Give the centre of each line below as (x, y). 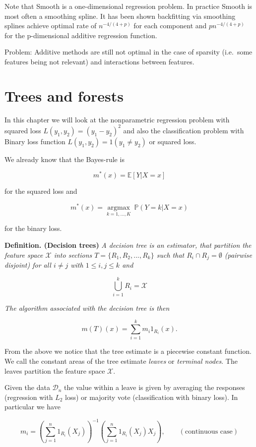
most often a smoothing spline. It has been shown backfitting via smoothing (120, 16)
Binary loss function (35, 141)
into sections (73, 254)
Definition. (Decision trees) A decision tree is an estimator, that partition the (128, 245)
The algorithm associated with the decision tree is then (87, 307)
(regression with (29, 397)
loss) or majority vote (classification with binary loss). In (152, 397)
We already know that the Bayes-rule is (64, 159)
